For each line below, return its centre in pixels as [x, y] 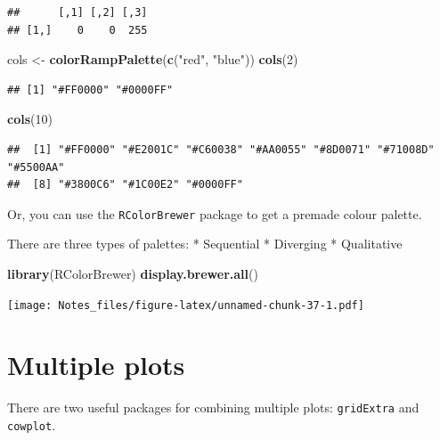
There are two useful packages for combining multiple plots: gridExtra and [213, 407]
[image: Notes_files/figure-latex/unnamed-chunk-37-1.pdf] [186, 305]
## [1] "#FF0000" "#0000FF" [90, 90]
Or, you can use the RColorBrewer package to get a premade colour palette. [215, 213]
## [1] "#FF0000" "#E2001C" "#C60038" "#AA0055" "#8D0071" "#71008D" [221, 149]
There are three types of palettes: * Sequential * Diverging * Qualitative [205, 244]
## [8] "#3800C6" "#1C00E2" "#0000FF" [125, 185]
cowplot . [32, 425]
